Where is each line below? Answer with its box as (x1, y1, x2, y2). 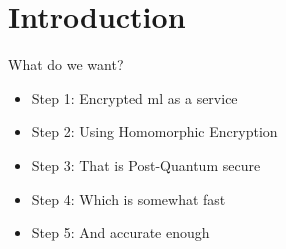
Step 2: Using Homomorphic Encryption (31, 121, 278, 142)
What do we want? (8, 54, 124, 75)
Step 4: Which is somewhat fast (31, 188, 226, 209)
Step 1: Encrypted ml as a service (31, 87, 238, 108)
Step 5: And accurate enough (31, 222, 210, 243)
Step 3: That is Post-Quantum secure (31, 154, 261, 175)
